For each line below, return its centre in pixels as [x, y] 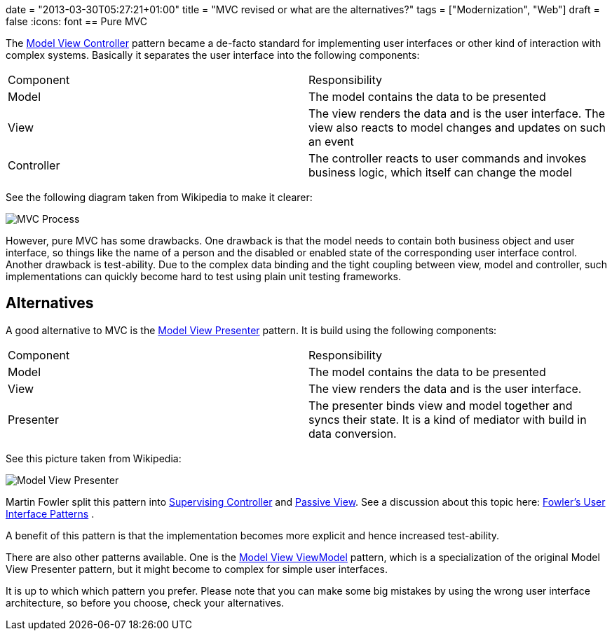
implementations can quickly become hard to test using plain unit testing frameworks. [203, 276]
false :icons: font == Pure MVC [76, 21]
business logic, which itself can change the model [440, 172]
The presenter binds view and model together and [441, 405]
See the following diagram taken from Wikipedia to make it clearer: [159, 197]
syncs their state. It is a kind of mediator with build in [448, 419]
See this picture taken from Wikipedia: [94, 458]
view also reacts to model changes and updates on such [457, 127]
